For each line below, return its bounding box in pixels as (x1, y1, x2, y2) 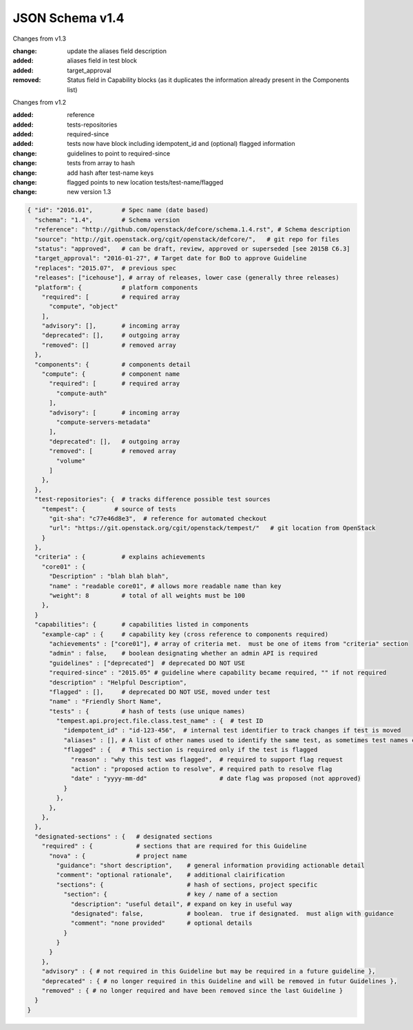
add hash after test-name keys (67, 169, 154, 177)
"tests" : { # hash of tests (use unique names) (49, 707, 246, 715)
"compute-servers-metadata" (56, 418, 151, 426)
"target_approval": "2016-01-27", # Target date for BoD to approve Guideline (34, 255, 307, 262)
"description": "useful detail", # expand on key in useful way (70, 900, 293, 908)
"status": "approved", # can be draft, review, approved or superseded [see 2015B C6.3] (34, 244, 350, 253)
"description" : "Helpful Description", (49, 678, 187, 686)
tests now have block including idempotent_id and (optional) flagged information (67, 140, 295, 148)
